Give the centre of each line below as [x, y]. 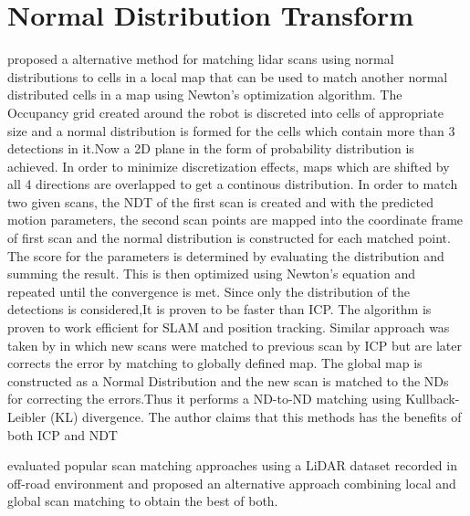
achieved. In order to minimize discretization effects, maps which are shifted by [229, 166]
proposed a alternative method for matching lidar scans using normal [201, 59]
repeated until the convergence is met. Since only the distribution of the [209, 291]
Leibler [27, 416]
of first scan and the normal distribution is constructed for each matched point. [229, 238]
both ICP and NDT [63, 434]
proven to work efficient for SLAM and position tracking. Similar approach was [229, 327]
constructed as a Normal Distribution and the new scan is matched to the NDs [228, 380]
